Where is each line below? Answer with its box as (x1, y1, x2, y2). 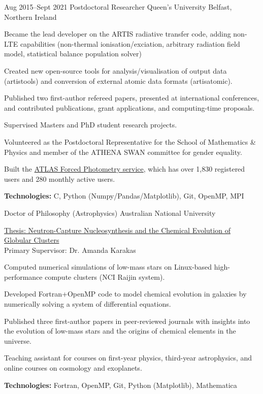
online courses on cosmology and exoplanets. (4, 363, 142, 373)
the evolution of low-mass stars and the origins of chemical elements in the (4, 325, 236, 336)
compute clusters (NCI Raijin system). (45, 271, 165, 282)
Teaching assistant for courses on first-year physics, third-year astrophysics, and (4, 352, 252, 363)
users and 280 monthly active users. (4, 173, 115, 184)
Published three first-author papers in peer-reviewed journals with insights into (4, 315, 250, 326)
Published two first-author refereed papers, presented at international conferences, (4, 92, 259, 103)
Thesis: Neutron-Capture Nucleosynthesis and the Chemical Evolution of (4, 224, 231, 235)
